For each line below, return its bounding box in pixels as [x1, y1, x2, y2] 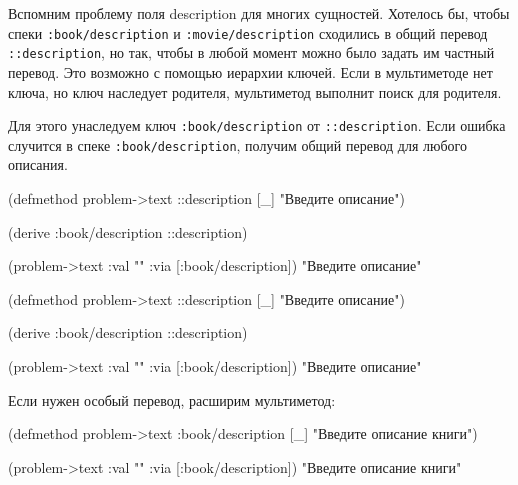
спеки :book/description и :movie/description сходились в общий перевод [8, 22, 488, 43]
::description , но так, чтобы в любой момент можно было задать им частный [8, 42, 495, 63]
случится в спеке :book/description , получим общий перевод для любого [8, 134, 468, 155]
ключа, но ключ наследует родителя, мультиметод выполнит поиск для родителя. [8, 81, 502, 102]
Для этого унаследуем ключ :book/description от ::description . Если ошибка [8, 115, 506, 136]
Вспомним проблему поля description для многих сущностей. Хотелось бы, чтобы [8, 3, 510, 23]
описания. [8, 154, 68, 175]
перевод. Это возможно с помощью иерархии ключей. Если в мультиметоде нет [8, 61, 493, 82]
